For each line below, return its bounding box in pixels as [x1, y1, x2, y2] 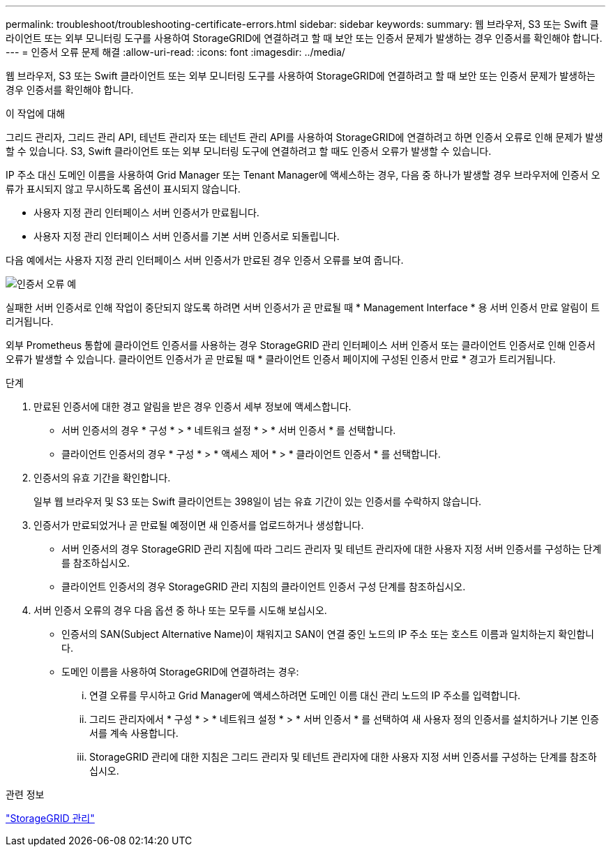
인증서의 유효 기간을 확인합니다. [33, 472, 171, 484]
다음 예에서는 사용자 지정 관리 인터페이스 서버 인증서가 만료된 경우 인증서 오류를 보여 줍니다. [6, 254, 404, 266]
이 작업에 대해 [6, 107, 66, 119]
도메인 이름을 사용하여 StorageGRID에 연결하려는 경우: [61, 666, 299, 678]
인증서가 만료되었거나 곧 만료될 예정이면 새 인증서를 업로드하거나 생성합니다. [33, 519, 364, 531]
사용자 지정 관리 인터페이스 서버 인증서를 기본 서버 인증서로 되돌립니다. [33, 230, 340, 242]
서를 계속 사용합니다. [89, 727, 179, 739]
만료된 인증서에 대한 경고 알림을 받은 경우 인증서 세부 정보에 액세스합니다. [33, 401, 352, 412]
